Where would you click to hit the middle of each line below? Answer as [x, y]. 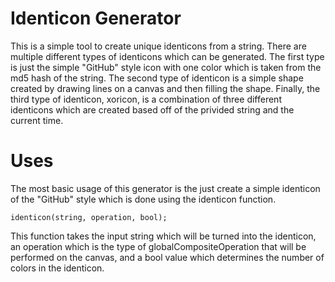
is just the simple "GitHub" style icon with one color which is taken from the [166, 67]
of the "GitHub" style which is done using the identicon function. [143, 199]
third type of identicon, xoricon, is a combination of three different [146, 99]
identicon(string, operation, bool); [89, 217]
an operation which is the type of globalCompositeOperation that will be [158, 246]
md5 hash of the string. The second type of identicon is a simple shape [157, 78]
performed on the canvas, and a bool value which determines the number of [167, 257]
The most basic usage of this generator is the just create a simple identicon [165, 188]
